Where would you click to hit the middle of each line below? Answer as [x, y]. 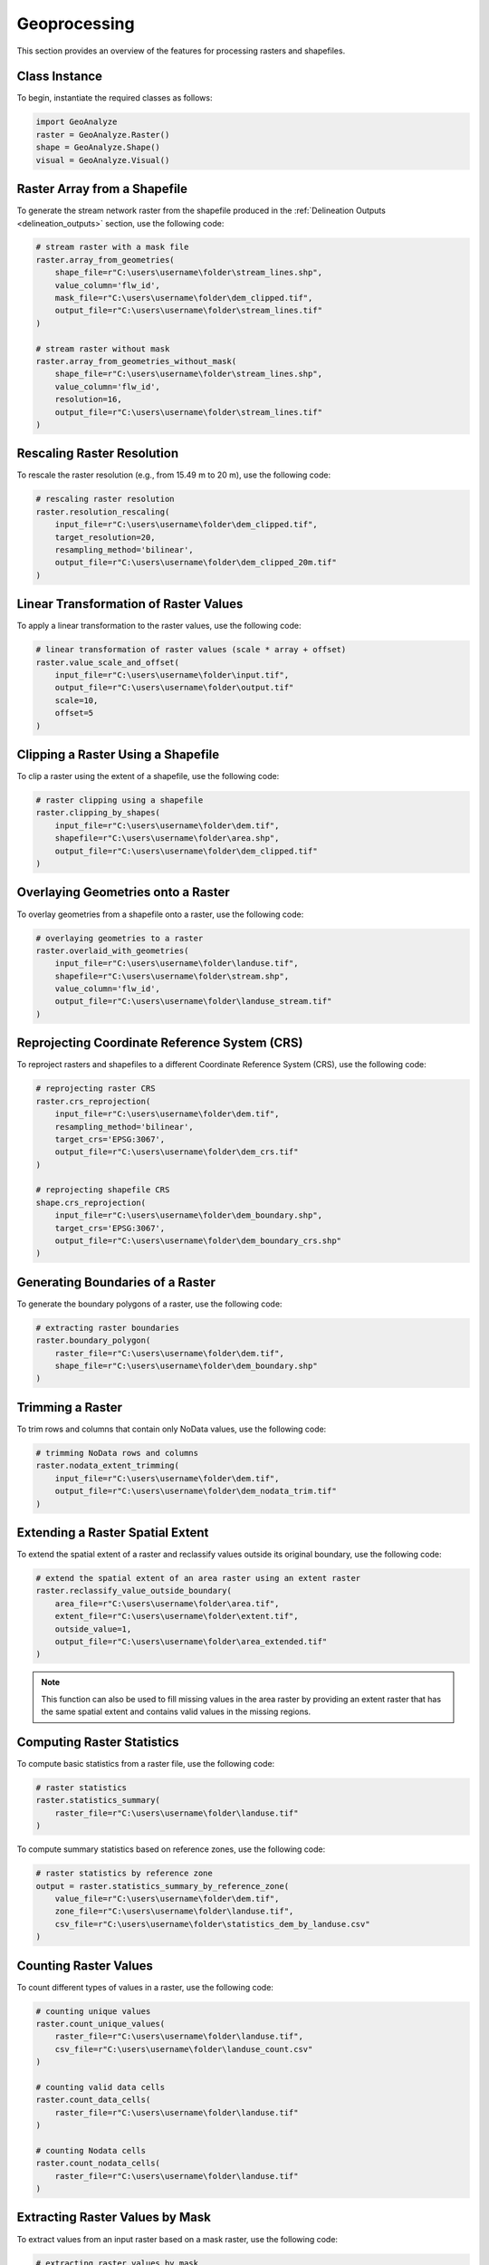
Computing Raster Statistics [98, 1742]
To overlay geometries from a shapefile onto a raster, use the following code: [160, 914]
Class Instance [60, 77]
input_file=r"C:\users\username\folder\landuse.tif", [177, 964]
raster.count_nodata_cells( [98, 2164]
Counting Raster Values [85, 1966]
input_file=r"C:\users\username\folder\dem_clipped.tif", [186, 525]
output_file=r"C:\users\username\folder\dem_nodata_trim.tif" [196, 1491]
